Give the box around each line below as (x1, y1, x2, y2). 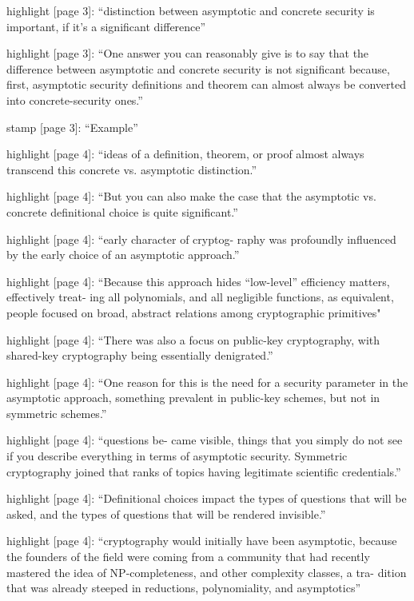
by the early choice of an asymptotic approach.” (6, 246, 240, 263)
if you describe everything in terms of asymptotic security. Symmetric (6, 448, 348, 464)
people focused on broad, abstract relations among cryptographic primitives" (6, 304, 381, 320)
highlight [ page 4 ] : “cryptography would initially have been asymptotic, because (6, 532, 397, 549)
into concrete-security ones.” (6, 91, 143, 108)
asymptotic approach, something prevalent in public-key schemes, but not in (6, 389, 380, 406)
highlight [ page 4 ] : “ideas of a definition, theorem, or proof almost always (6, 145, 364, 162)
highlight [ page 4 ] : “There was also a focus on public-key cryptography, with (6, 331, 380, 348)
